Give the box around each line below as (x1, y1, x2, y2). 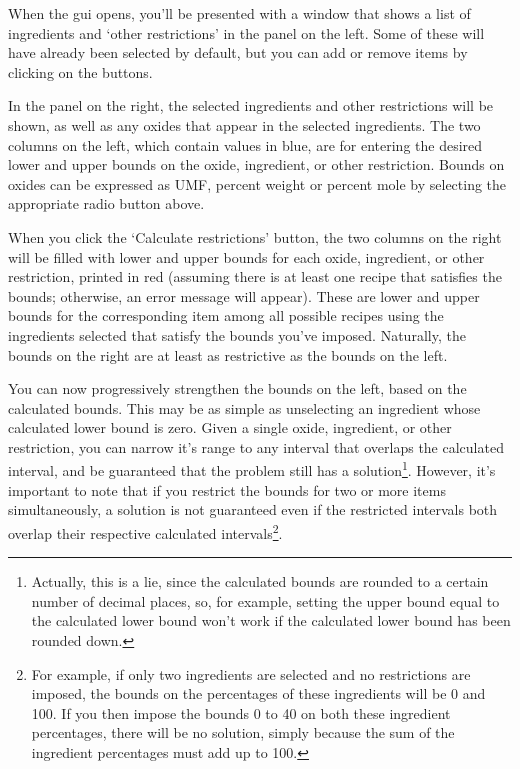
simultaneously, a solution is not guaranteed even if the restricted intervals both (8, 499, 498, 520)
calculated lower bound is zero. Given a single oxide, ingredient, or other (8, 417, 452, 438)
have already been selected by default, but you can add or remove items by (8, 42, 468, 63)
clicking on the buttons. (8, 61, 153, 82)
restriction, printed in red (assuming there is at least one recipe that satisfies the (8, 266, 502, 287)
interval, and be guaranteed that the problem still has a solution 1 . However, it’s (8, 457, 496, 481)
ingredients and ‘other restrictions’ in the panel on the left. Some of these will (8, 22, 485, 43)
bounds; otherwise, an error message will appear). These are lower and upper (8, 285, 480, 306)
